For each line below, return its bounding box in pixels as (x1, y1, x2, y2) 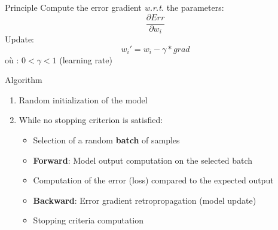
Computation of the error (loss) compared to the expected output (33, 174, 274, 186)
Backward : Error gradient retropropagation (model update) (33, 194, 256, 206)
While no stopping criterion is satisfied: (19, 114, 163, 126)
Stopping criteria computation (33, 214, 144, 226)
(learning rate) (59, 53, 112, 66)
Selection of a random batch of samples (33, 134, 180, 146)
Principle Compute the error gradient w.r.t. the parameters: (5, 1, 224, 13)
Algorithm (5, 73, 42, 86)
